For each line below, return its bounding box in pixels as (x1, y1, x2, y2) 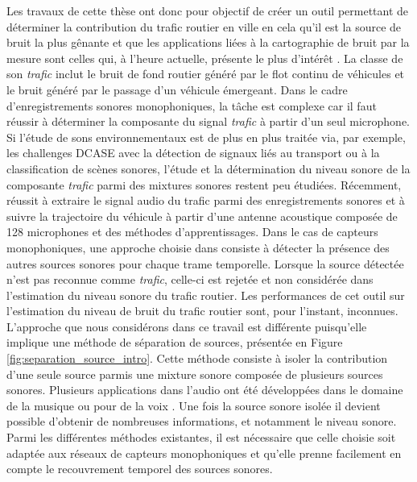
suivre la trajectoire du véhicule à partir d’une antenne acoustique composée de (6, 207, 398, 224)
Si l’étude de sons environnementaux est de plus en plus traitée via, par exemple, (6, 128, 406, 145)
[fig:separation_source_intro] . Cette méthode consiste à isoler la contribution (6, 350, 388, 367)
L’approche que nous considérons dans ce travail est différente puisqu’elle (6, 318, 367, 334)
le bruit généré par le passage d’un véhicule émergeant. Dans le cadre (6, 81, 348, 98)
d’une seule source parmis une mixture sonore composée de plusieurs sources (6, 365, 383, 382)
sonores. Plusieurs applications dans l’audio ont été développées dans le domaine (6, 381, 403, 398)
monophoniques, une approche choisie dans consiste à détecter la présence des (6, 239, 390, 256)
